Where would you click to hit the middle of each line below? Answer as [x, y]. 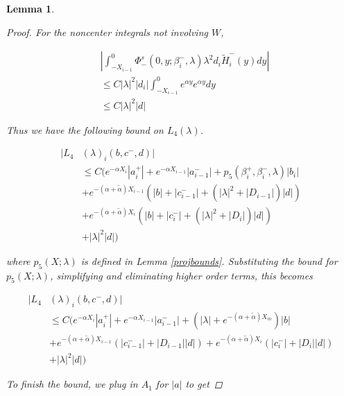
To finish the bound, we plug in [72, 384]
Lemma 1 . [31, 8]
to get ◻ [204, 384]
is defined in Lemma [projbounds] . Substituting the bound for [209, 260]
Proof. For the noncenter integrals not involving [107, 32]
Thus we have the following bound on [85, 129]
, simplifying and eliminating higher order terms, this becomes [181, 275]
